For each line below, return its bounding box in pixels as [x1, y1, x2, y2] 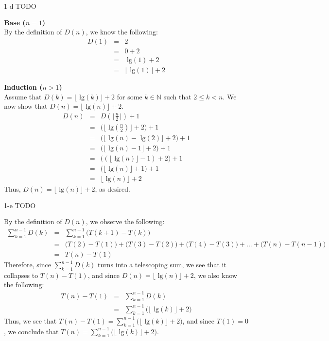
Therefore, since [4, 260, 51, 270]
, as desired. [95, 183, 131, 194]
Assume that [4, 91, 42, 101]
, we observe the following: [86, 216, 165, 227]
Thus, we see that [4, 315, 57, 325]
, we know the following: [86, 27, 158, 37]
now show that [4, 101, 48, 111]
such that [163, 91, 191, 101]
